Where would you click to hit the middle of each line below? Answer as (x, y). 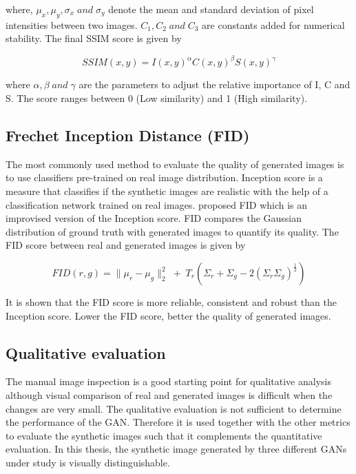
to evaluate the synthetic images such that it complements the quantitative (164, 435)
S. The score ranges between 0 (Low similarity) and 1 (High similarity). (157, 98)
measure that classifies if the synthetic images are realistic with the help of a (167, 191)
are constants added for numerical (273, 24)
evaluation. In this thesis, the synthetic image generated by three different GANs (176, 449)
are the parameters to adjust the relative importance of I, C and (214, 84)
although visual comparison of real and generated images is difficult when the (169, 395)
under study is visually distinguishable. (88, 462)
